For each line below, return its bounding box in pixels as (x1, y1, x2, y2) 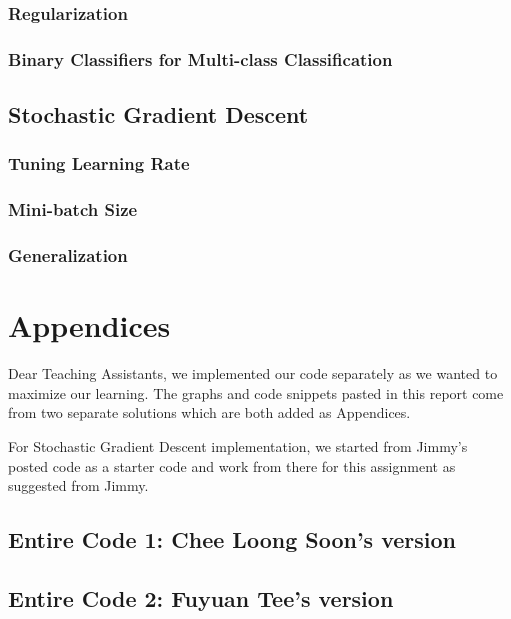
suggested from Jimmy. (8, 475, 149, 496)
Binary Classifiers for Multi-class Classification (8, 46, 393, 71)
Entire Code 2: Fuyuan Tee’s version (8, 582, 394, 613)
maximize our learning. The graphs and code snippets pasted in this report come (8, 382, 504, 403)
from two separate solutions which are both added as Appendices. (8, 402, 411, 423)
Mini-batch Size (8, 197, 138, 222)
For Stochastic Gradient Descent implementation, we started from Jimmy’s (8, 435, 468, 456)
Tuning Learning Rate (8, 151, 190, 176)
